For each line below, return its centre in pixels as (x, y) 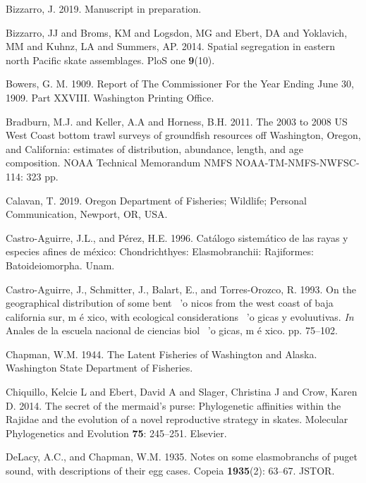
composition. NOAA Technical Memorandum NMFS (119, 163)
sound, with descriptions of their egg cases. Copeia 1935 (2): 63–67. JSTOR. (170, 471)
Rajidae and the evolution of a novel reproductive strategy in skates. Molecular (177, 419)
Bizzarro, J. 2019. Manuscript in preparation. (104, 8)
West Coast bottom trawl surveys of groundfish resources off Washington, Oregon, (183, 135)
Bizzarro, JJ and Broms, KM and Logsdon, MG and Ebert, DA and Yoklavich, (177, 32)
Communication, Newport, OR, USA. (87, 214)
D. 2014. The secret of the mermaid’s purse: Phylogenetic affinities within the (173, 405)
